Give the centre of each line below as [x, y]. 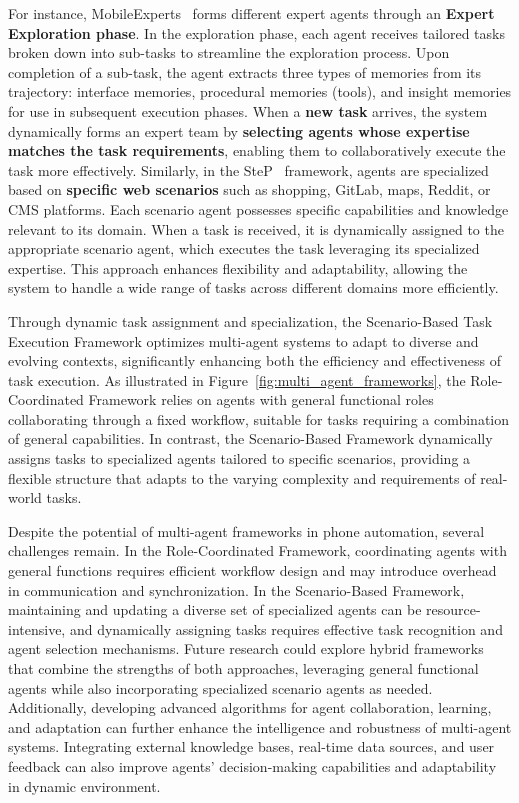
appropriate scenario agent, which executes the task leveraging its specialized [244, 248]
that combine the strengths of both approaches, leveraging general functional [243, 668]
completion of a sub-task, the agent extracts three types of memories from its [245, 71]
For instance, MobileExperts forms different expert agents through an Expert [251, 13]
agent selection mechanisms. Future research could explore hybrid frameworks [246, 648]
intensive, [37, 628]
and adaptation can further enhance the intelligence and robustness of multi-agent [260, 726]
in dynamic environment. [84, 785]
